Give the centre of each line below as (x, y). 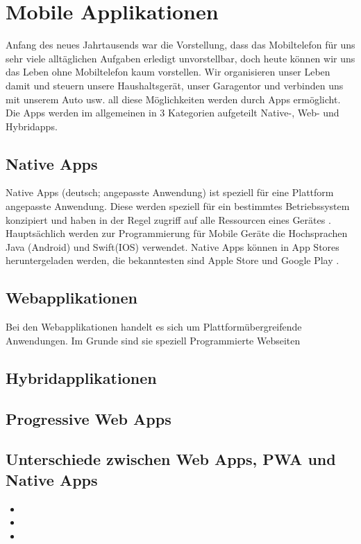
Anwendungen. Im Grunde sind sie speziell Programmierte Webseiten (153, 340)
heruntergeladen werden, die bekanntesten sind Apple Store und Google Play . (173, 260)
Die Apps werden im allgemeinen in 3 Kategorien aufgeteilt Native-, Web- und (173, 113)
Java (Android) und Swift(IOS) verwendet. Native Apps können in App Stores (173, 246)
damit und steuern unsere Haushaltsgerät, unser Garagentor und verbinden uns (175, 85)
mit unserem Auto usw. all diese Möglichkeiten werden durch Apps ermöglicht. (173, 99)
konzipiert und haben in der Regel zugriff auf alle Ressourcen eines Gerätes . (168, 219)
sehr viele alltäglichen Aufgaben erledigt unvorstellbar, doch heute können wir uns (180, 58)
